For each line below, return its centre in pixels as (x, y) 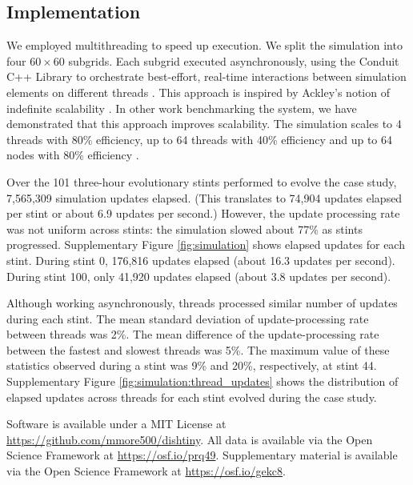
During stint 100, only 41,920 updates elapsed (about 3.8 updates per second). (199, 276)
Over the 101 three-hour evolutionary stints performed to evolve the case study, (202, 181)
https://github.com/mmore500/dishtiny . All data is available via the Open (190, 439)
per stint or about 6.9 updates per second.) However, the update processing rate (203, 213)
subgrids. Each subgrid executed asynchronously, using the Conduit (234, 60)
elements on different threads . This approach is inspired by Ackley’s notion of (198, 92)
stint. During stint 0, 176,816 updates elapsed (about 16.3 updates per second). (201, 260)
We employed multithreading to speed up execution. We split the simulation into (204, 45)
